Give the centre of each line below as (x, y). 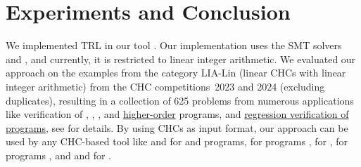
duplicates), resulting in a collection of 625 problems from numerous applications (180, 100)
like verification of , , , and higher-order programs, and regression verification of (177, 114)
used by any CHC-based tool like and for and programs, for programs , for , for (177, 141)
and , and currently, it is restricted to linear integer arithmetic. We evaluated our (181, 59)
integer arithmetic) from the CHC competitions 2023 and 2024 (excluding (165, 86)
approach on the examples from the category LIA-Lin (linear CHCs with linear (176, 73)
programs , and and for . (58, 155)
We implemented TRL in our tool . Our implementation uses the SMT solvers (174, 45)
